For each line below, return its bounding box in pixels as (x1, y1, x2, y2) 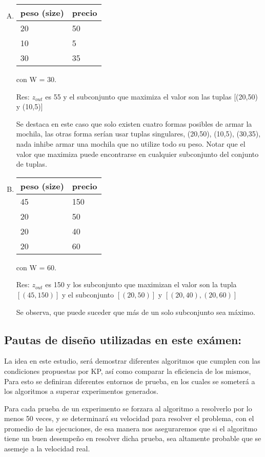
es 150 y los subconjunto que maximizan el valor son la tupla (45, 279, 237, 290)
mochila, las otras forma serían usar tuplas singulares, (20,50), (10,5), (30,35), (16, 128, 261, 139)
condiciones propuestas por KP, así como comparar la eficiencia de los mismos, (4, 365, 251, 376)
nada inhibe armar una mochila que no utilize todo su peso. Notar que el (16, 138, 246, 149)
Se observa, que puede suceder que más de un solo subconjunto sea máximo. (16, 306, 255, 317)
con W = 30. (16, 74, 56, 84)
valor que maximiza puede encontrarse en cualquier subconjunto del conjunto (16, 148, 259, 159)
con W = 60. (16, 262, 56, 272)
